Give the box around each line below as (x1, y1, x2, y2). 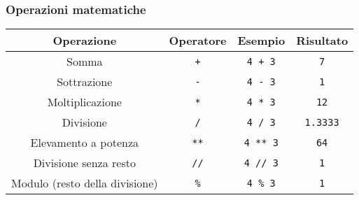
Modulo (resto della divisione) (11, 175, 158, 192)
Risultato (296, 32, 349, 49)
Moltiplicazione (47, 94, 122, 110)
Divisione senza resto (33, 155, 136, 171)
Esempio (237, 32, 286, 49)
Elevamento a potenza (30, 134, 139, 151)
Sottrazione (57, 73, 113, 90)
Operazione (52, 32, 117, 49)
